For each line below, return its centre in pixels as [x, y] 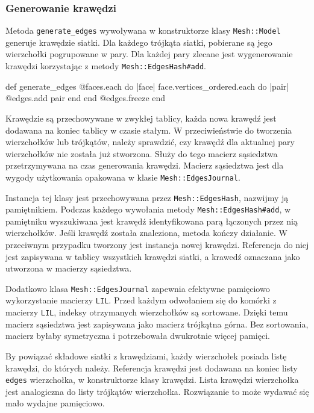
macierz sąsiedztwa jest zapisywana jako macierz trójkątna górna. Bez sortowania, [157, 324]
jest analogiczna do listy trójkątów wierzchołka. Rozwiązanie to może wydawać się [157, 391]
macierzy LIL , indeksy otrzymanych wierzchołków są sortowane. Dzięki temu [147, 312]
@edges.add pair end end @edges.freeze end [86, 98]
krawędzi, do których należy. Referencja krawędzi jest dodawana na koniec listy [152, 368]
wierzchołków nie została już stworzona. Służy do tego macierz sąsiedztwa [142, 153]
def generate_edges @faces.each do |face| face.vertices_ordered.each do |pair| [147, 86]
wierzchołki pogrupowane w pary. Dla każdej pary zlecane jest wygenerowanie [149, 54]
